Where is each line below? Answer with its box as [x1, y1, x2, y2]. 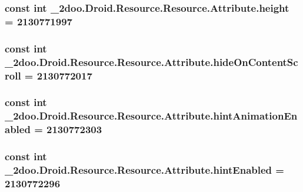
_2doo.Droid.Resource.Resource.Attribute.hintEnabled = [5, 162, 284, 177]
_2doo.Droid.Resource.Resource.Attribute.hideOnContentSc [5, 54, 298, 69]
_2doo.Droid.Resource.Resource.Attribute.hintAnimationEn [5, 108, 298, 123]
